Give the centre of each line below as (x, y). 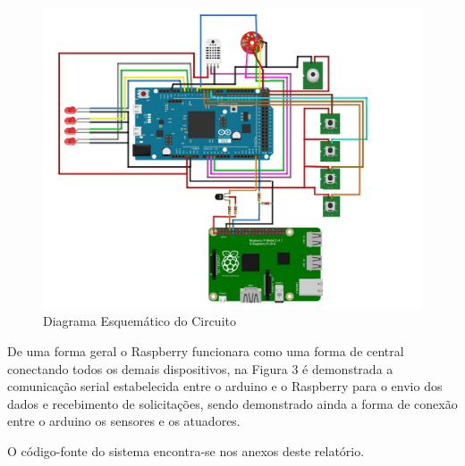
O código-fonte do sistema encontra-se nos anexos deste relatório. (186, 451)
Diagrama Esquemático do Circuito (139, 321)
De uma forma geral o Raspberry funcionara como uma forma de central (206, 351)
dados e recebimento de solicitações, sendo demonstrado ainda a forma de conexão (232, 403)
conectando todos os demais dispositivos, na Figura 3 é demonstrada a (200, 368)
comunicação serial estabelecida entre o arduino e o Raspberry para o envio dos (225, 386)
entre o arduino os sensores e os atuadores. (124, 421)
